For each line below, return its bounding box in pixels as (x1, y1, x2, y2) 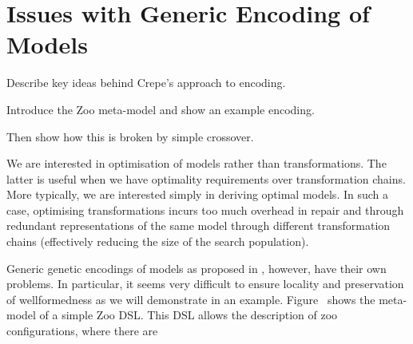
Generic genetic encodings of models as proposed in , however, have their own (6, 259, 387, 276)
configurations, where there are (6, 322, 158, 339)
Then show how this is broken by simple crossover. (6, 128, 254, 144)
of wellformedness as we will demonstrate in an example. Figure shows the (6, 291, 375, 307)
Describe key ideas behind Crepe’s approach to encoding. (6, 74, 286, 91)
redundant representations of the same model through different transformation (6, 217, 391, 234)
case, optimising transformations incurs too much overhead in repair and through (6, 201, 404, 218)
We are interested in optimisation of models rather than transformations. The (6, 155, 387, 172)
